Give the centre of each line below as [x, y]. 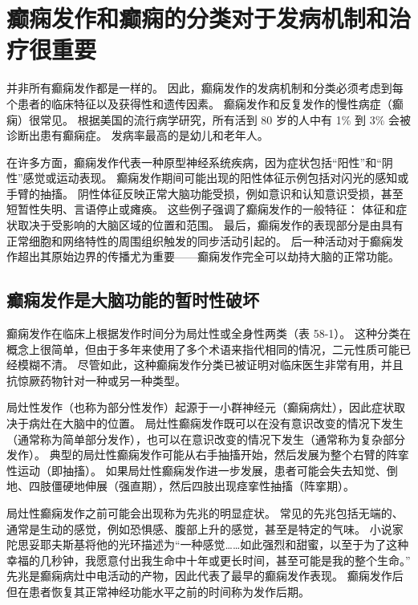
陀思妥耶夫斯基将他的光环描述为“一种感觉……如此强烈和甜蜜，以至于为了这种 [208, 544]
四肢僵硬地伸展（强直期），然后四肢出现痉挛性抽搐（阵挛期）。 [191, 486]
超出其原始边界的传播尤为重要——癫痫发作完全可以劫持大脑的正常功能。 [208, 256]
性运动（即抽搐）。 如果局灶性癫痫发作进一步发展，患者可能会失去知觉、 [197, 470]
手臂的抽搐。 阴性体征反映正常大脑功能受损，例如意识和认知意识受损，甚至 [205, 193]
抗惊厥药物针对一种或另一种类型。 [96, 380]
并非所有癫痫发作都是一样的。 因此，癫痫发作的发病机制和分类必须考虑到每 [205, 88]
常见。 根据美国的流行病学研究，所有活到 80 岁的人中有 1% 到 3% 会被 [225, 119]
